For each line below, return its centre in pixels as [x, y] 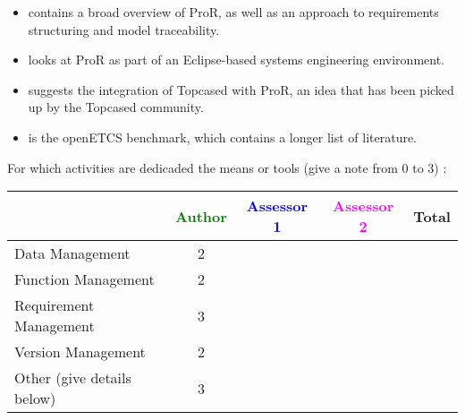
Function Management [85, 279]
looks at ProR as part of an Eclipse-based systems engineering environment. [237, 60]
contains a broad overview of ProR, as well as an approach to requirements [233, 12]
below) [35, 399]
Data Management [72, 253]
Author [201, 216]
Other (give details [73, 378]
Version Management [80, 352]
